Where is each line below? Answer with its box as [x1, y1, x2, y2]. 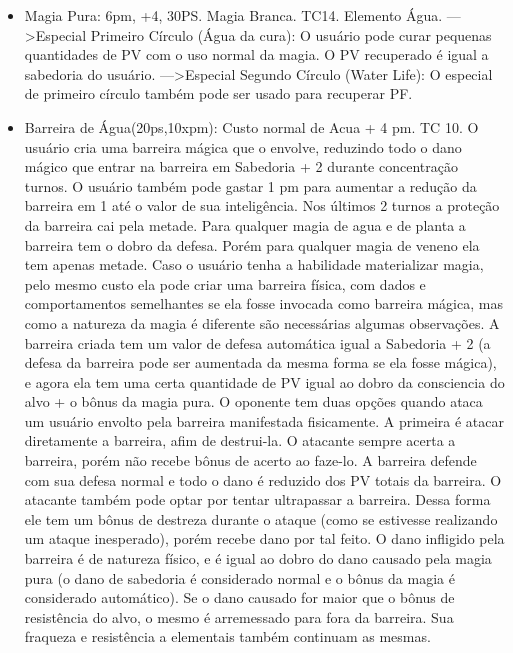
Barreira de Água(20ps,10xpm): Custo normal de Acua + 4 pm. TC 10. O [24, 116, 479, 137]
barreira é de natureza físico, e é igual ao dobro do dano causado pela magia [24, 548, 492, 569]
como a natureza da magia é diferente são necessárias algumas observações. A [24, 312, 500, 333]
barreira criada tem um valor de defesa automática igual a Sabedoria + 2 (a [24, 332, 491, 353]
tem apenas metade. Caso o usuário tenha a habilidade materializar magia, [24, 254, 484, 275]
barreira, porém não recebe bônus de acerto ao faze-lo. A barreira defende [24, 450, 477, 471]
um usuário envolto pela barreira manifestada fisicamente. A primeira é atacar [24, 410, 505, 431]
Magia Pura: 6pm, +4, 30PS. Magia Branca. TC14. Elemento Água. [24, 5, 443, 25]
